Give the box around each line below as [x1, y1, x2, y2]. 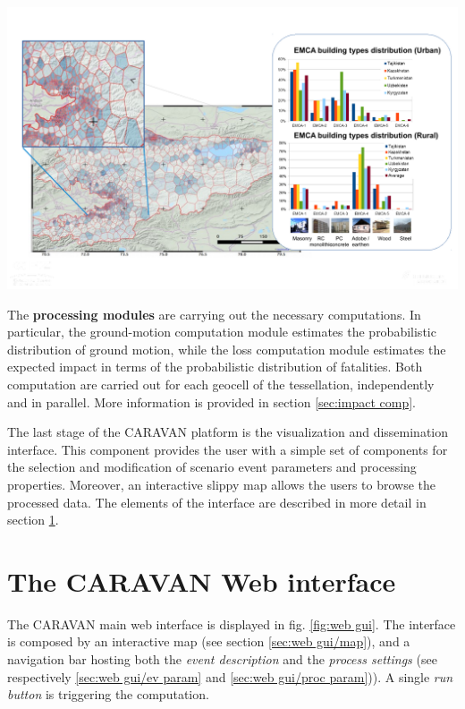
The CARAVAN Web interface [7, 562, 396, 599]
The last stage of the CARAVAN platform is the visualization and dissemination [7, 423, 449, 441]
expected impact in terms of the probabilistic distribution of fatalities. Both [7, 357, 423, 376]
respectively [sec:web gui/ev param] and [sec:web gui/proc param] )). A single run [7, 667, 453, 686]
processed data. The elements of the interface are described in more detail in [7, 492, 427, 511]
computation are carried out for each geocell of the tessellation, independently [7, 374, 435, 393]
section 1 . [7, 510, 59, 529]
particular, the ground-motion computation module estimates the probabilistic [7, 322, 436, 341]
